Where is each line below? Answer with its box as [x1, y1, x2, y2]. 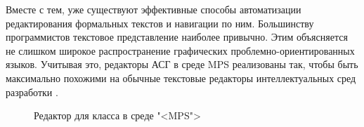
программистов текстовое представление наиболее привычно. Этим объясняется [6, 29, 348, 44]
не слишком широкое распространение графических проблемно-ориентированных [6, 43, 355, 58]
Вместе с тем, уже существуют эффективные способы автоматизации [6, 2, 301, 16]
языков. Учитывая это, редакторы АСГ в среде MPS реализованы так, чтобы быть [6, 57, 358, 72]
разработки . [6, 84, 58, 99]
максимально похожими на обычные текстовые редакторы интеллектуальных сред [6, 70, 356, 85]
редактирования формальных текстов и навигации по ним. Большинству [6, 15, 314, 30]
